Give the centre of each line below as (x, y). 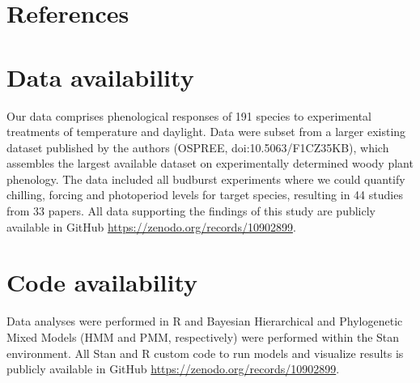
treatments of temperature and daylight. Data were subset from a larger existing (206, 132)
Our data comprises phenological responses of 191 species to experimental (189, 115)
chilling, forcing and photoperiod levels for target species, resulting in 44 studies (205, 195)
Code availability (102, 282)
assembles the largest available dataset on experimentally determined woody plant (210, 163)
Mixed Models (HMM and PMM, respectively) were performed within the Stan (203, 336)
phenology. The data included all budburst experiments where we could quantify (206, 179)
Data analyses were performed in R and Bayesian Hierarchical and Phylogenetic (205, 321)
